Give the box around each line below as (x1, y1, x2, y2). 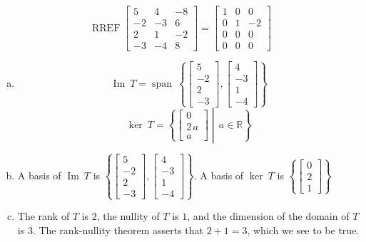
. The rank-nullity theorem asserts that (32, 222, 203, 237)
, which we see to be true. (247, 222, 360, 237)
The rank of (17, 209, 70, 223)
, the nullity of (96, 209, 160, 223)
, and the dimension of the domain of (187, 209, 350, 223)
